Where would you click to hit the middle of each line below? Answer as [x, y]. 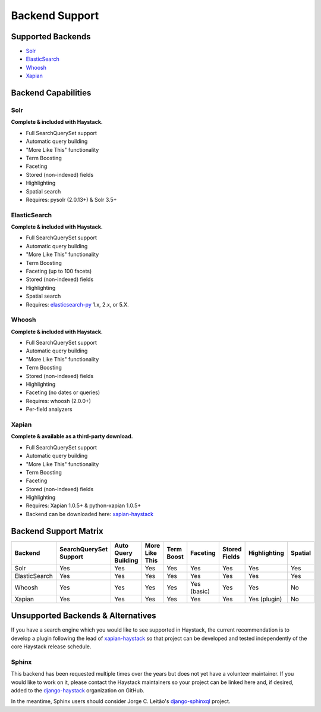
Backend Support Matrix [57, 531]
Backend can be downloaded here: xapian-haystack [90, 514]
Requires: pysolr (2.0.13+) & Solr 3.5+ [71, 199]
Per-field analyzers [49, 409]
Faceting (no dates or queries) [63, 392]
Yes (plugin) [265, 599]
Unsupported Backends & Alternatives [84, 616]
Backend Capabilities [51, 93]
